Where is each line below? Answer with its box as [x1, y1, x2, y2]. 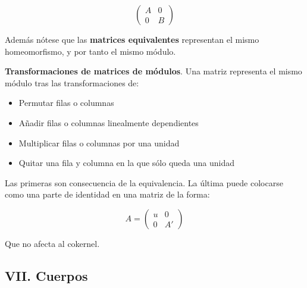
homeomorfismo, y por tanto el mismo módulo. [5, 45, 176, 57]
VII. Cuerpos [5, 266, 88, 284]
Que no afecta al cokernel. [5, 237, 100, 249]
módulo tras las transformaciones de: [5, 76, 139, 89]
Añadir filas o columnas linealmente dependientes [18, 116, 199, 129]
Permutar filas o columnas [18, 96, 114, 109]
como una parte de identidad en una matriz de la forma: [5, 188, 210, 201]
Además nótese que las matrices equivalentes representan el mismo [5, 33, 259, 45]
